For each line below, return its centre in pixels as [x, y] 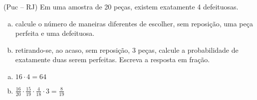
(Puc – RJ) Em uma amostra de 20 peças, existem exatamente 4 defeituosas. [121, 6]
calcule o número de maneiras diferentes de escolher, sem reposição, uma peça [134, 23]
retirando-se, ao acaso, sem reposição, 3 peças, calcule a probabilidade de [127, 50]
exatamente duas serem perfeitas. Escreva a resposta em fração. [113, 59]
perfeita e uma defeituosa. [55, 33]
